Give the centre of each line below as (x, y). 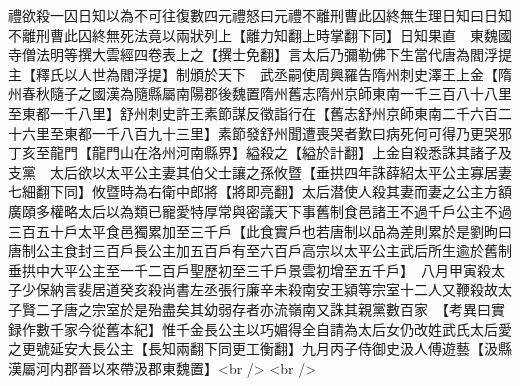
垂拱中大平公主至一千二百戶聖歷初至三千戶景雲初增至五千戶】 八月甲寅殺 (249, 269)
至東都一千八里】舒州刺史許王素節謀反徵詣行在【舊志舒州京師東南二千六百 (253, 112)
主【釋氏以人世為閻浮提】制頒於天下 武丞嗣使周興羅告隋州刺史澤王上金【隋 (260, 73)
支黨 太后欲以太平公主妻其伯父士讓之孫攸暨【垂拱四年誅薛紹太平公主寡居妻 (260, 171)
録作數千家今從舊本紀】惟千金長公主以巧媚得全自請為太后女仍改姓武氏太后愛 (260, 328)
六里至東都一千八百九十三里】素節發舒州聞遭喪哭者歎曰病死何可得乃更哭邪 (266, 132)
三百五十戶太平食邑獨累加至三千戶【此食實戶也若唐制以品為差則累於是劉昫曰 (260, 230)
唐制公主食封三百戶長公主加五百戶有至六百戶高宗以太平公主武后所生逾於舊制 (260, 250)
